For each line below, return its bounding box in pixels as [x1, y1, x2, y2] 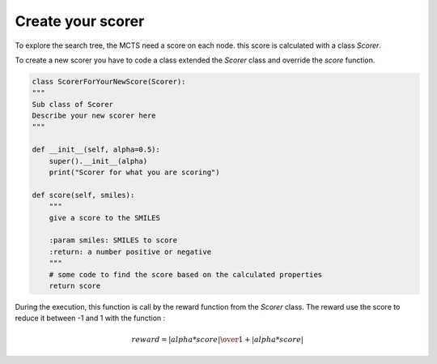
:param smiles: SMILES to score [49, 236, 178, 245]
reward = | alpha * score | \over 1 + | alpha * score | [131, 335, 303, 344]
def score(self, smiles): [32, 191, 135, 199]
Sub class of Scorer [32, 100, 113, 109]
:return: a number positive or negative [49, 247, 212, 256]
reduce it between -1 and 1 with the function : [15, 313, 166, 323]
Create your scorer [15, 12, 145, 30]
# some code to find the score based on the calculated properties [49, 270, 323, 279]
